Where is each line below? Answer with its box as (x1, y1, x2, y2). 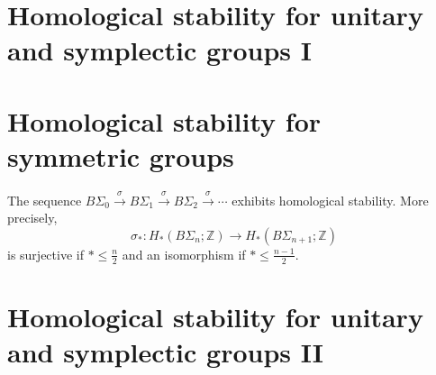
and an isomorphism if (122, 244, 246, 263)
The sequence (7, 190, 82, 209)
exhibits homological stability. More (232, 190, 429, 209)
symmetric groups (7, 137, 234, 174)
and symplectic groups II (7, 334, 324, 370)
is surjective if (7, 244, 84, 263)
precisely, (7, 208, 58, 227)
